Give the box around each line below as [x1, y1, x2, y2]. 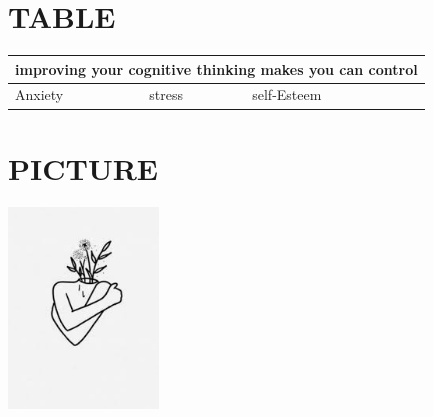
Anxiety [15, 84, 64, 105]
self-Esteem [252, 84, 322, 105]
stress [149, 84, 183, 105]
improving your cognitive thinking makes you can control [15, 58, 418, 79]
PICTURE [8, 147, 158, 188]
